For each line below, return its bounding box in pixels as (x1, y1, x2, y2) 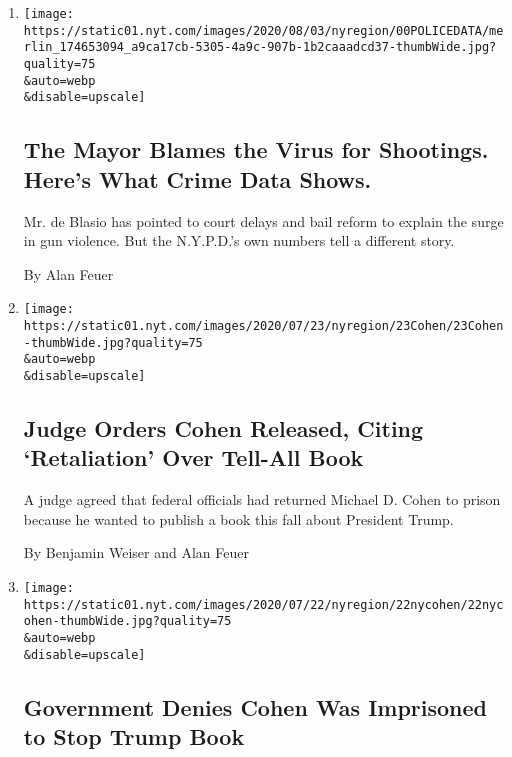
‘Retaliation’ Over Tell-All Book (23, 442, 364, 473)
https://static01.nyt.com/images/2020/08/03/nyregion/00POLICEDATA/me (23, 23, 504, 38)
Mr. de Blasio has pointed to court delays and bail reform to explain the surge (23, 210, 504, 231)
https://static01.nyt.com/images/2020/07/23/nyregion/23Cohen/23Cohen (23, 318, 504, 333)
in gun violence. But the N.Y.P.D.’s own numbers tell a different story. (23, 230, 455, 251)
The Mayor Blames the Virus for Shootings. (23, 134, 489, 165)
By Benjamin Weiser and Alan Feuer (23, 542, 249, 563)
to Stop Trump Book (23, 721, 245, 752)
